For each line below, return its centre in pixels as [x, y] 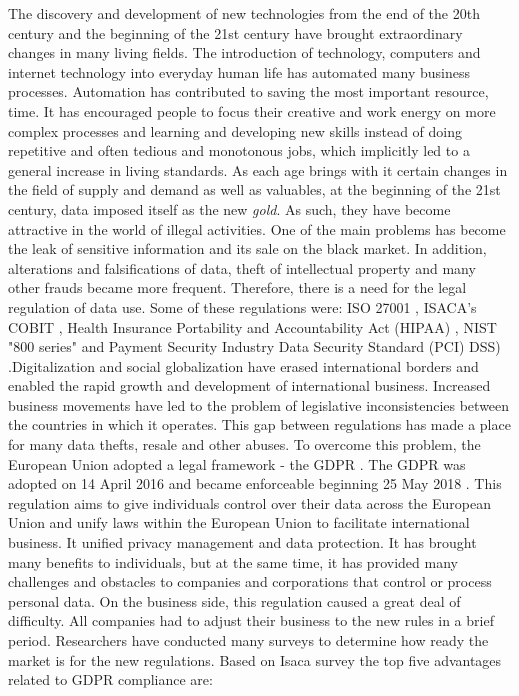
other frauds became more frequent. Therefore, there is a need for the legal [237, 287]
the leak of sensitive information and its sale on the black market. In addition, [247, 248]
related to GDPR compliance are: [110, 679]
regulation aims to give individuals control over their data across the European [249, 502]
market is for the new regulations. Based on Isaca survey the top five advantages [255, 659]
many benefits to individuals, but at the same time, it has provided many [233, 561]
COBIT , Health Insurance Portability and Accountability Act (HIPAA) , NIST [252, 326]
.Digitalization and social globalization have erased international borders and [243, 365]
